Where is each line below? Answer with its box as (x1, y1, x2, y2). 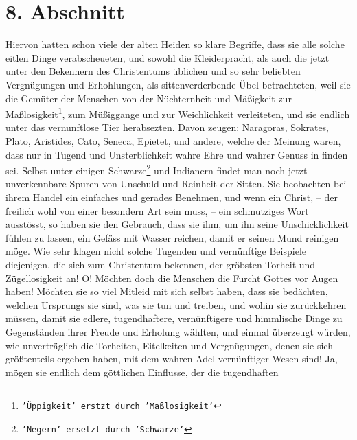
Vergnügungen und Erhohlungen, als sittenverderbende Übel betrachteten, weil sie (5, 77, 351, 91)
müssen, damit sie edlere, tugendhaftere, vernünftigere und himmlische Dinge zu (5, 311, 343, 325)
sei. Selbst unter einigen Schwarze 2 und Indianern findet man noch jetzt (5, 161, 308, 177)
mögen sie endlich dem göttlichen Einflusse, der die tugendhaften (5, 364, 279, 379)
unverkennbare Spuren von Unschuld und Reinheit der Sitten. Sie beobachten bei (5, 176, 347, 191)
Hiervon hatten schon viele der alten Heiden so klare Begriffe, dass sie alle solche (5, 37, 345, 51)
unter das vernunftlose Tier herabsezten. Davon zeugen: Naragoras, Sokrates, (5, 120, 330, 135)
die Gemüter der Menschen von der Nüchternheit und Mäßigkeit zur (5, 91, 292, 105)
